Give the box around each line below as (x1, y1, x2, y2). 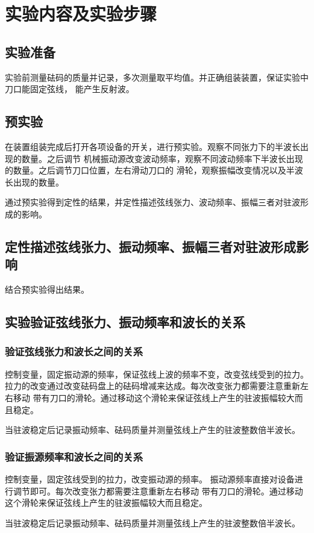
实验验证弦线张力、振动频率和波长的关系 (5, 313, 245, 331)
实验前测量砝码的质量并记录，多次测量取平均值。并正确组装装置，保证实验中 (5, 70, 309, 83)
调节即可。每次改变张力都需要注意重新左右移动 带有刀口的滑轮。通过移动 (13, 484, 303, 497)
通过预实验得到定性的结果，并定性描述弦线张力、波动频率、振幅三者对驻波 (5, 196, 300, 208)
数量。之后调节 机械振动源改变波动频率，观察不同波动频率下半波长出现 (21, 152, 303, 164)
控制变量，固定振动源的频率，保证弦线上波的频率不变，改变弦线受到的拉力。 (5, 367, 309, 380)
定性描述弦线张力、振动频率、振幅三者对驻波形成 (5, 237, 296, 255)
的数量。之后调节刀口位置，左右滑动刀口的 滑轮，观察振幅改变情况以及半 (5, 164, 295, 176)
